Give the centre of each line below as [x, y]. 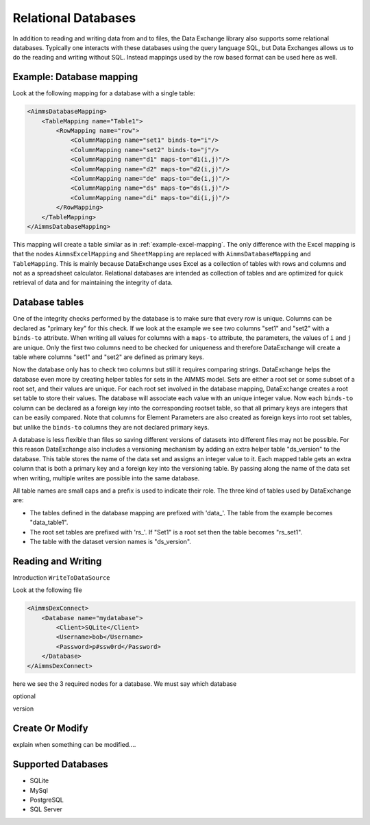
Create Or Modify [50, 729]
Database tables [48, 303]
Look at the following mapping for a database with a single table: [104, 93]
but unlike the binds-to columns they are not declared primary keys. [111, 427]
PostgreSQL [47, 800]
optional [24, 696]
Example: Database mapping [75, 77]
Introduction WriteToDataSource [61, 577]
